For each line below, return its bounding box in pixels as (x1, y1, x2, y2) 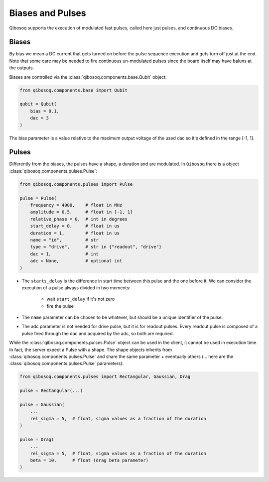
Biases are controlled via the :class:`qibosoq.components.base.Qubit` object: (9, 74, 167, 80)
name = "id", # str (30, 237, 99, 242)
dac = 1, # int (30, 251, 99, 256)
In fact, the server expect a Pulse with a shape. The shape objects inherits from (9, 347, 172, 353)
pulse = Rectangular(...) (19, 388, 83, 393)
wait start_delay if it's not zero (46, 296, 115, 302)
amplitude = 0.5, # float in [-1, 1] (30, 209, 133, 215)
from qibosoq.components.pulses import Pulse (19, 181, 133, 187)
